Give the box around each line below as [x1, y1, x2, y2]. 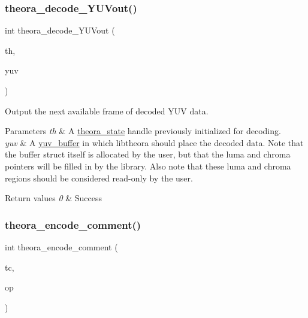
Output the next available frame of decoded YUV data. [5, 104, 209, 117]
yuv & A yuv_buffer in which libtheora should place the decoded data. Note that [5, 136, 304, 149]
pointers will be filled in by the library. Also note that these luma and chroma [5, 159, 291, 172]
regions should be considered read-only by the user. [5, 171, 193, 184]
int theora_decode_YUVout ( [5, 24, 115, 37]
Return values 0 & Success [5, 192, 102, 204]
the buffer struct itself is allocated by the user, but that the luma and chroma [5, 148, 291, 160]
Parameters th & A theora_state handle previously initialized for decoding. [5, 125, 281, 137]
